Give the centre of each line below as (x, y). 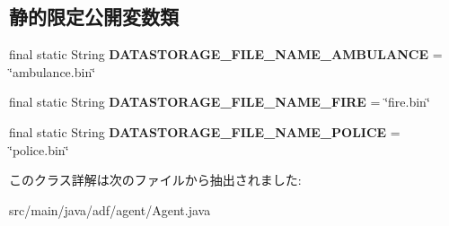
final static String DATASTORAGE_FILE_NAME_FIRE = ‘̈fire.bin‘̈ (220, 102)
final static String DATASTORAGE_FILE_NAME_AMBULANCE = (226, 54)
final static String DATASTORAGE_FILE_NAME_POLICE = (205, 131)
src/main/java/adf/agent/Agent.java (110, 209)
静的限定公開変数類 (94, 17)
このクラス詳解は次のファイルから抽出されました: (155, 180)
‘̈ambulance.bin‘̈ (53, 71)
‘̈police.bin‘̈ (39, 149)
